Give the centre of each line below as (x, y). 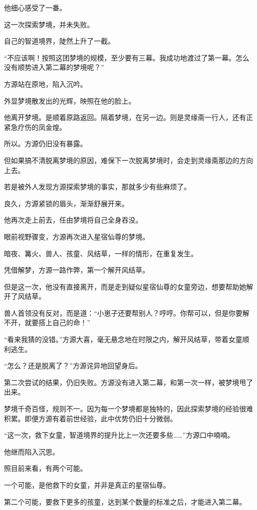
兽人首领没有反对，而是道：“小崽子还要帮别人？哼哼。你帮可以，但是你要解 (127, 312)
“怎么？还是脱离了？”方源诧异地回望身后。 (73, 366)
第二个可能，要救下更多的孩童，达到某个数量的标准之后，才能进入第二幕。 (125, 501)
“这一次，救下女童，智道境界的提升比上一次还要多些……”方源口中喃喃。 (119, 435)
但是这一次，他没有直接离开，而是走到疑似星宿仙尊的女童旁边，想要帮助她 (125, 286)
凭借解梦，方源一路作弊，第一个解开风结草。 (77, 270)
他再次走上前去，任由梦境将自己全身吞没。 (73, 220)
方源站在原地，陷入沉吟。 (45, 84)
